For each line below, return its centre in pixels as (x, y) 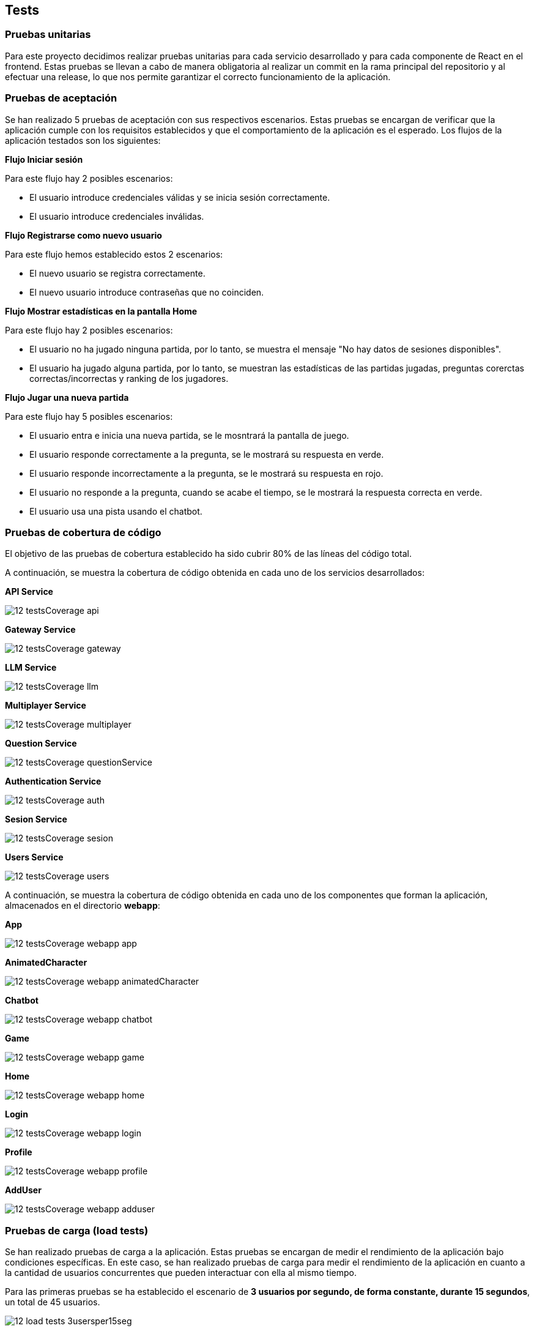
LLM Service (31, 668)
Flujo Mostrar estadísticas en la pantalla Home (101, 311)
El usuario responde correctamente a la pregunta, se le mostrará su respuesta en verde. (207, 454)
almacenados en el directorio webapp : (83, 906)
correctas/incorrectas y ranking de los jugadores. (129, 378)
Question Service (41, 744)
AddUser (23, 1190)
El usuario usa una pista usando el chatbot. (116, 511)
